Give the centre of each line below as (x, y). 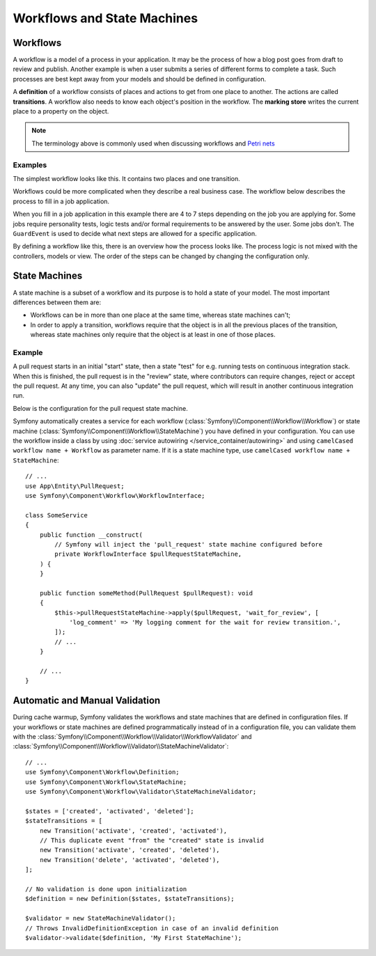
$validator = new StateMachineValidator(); (101, 918)
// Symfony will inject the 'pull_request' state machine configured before (189, 544)
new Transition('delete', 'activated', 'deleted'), (130, 860)
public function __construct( (91, 535)
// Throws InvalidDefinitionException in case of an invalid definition (152, 928)
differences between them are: (57, 302)
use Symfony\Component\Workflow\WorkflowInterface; (115, 495)
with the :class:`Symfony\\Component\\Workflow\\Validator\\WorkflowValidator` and (132, 737)
